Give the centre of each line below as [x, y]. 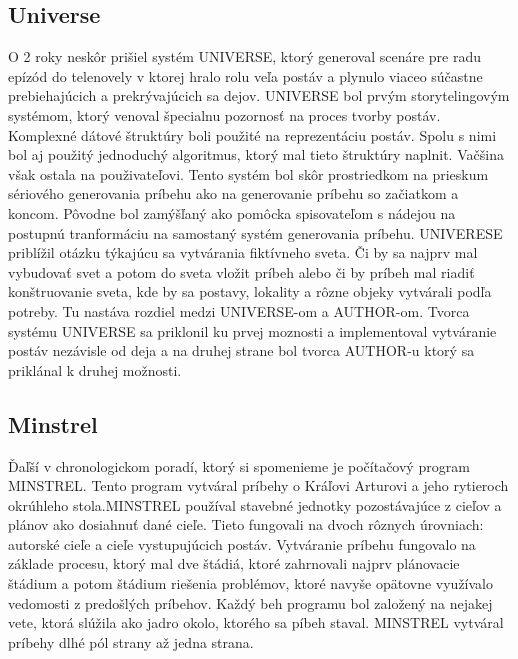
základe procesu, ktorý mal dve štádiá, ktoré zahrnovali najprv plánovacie [234, 563]
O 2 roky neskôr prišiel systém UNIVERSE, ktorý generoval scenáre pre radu [244, 56]
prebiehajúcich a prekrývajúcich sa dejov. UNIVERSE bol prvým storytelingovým [259, 95]
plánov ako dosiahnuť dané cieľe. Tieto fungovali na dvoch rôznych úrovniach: [246, 524]
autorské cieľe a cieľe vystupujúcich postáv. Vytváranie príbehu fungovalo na [242, 543]
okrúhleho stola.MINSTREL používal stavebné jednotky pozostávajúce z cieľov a [255, 504]
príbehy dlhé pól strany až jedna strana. [131, 641]
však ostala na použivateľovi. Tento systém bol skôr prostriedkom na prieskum [248, 173]
